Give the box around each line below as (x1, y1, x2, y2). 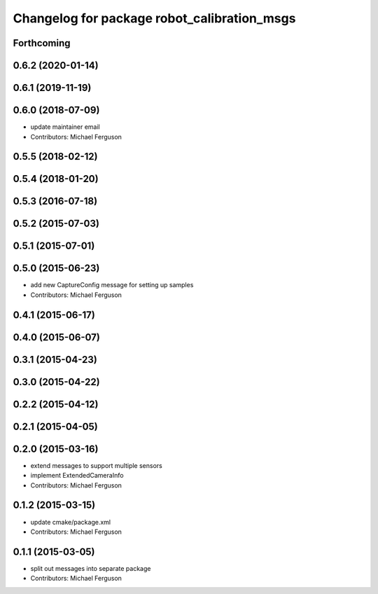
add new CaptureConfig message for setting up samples (30, 281, 194, 289)
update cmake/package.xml (30, 518, 111, 526)
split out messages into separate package (30, 564, 151, 572)
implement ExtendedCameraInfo (30, 471, 124, 480)
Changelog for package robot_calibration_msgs (13, 11, 296, 26)
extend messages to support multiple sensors (30, 461, 162, 469)
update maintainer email (30, 123, 101, 131)
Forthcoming (13, 37, 71, 49)
